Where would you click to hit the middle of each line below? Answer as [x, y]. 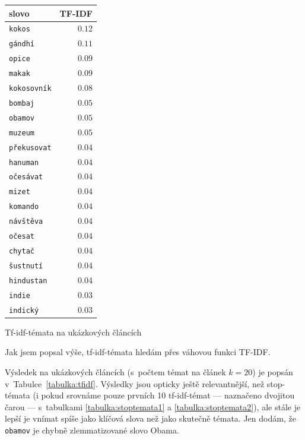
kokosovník [30, 88]
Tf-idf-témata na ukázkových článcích [73, 332]
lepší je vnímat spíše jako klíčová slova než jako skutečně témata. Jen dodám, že [150, 418]
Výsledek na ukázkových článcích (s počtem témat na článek [115, 371]
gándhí [22, 44]
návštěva [26, 222]
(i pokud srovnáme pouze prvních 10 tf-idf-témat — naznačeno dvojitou [164, 395]
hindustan [28, 281]
